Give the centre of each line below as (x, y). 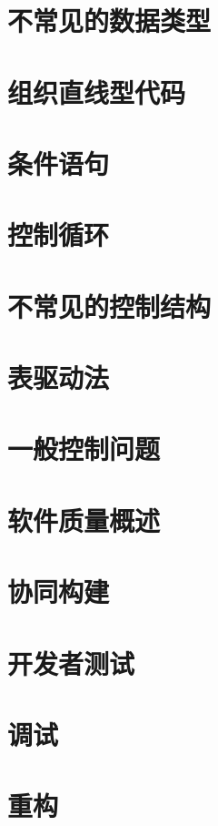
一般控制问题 (84, 449)
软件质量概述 (84, 520)
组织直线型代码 (97, 92)
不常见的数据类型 (109, 20)
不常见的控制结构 (109, 306)
